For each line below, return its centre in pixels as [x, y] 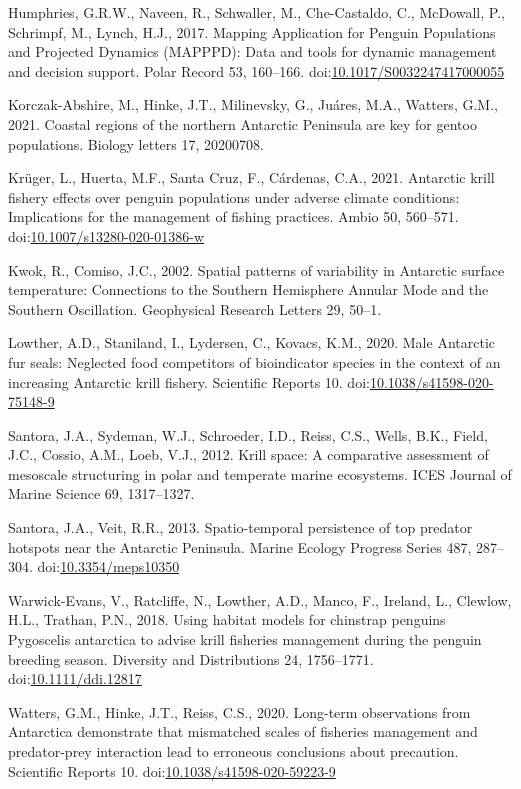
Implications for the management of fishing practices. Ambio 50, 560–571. [233, 216]
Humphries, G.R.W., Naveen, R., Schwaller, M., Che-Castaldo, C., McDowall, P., [256, 12]
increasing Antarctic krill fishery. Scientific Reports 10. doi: [189, 381]
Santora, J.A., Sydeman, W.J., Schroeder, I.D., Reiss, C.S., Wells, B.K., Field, [248, 434]
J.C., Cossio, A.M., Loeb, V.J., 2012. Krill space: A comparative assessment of [248, 454]
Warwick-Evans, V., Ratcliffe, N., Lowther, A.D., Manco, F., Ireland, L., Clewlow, [260, 599]
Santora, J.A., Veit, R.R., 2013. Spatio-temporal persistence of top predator [240, 527]
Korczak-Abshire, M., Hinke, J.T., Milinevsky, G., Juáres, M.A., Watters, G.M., [253, 104]
